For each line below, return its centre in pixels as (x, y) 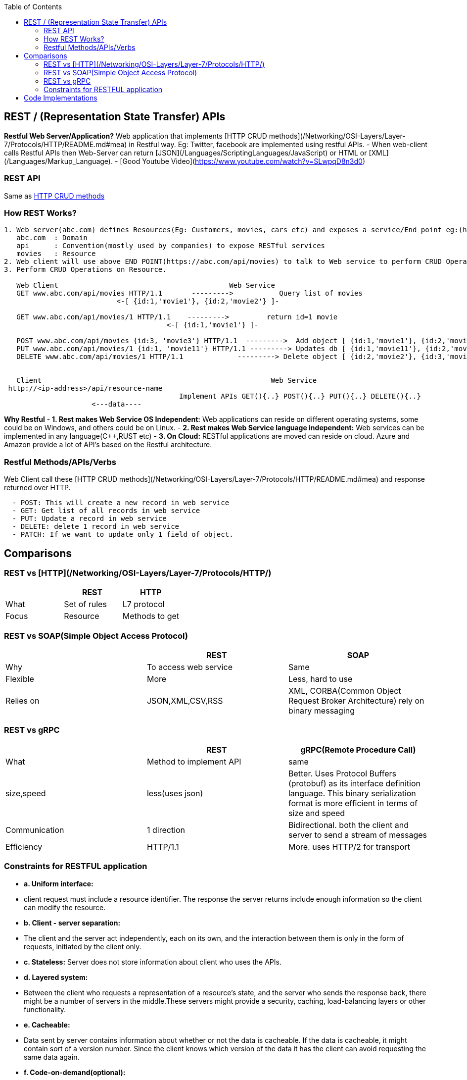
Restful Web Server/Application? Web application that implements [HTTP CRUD (136, 136)
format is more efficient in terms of (353, 803)
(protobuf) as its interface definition (354, 783)
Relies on (23, 701)
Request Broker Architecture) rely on (356, 701)
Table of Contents (33, 7)
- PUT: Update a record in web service (89, 519)
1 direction (166, 830)
